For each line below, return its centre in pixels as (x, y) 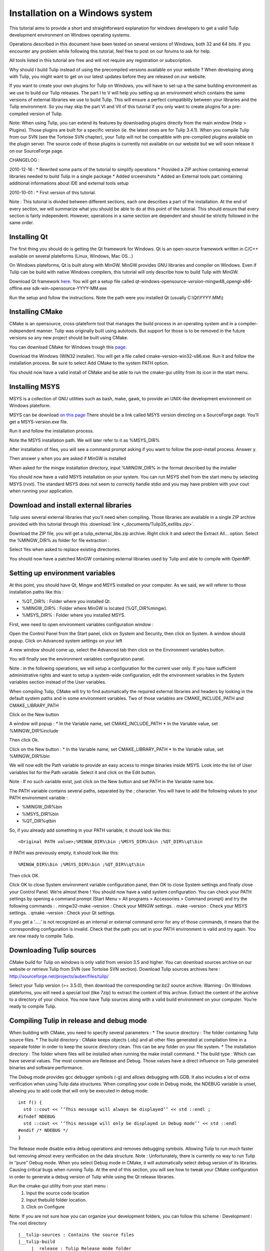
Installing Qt (29, 237)
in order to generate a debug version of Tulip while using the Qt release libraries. (92, 1176)
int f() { (30, 1102)
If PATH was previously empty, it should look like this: (64, 853)
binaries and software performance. (46, 1068)
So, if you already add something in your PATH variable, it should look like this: (90, 830)
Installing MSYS (34, 387)
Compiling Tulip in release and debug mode (78, 1021)
